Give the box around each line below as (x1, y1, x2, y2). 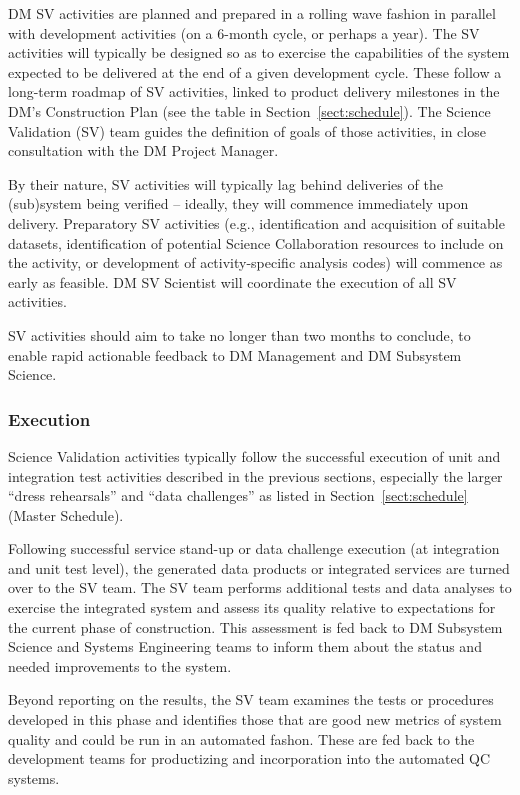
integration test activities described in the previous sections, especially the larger (8, 465, 503, 486)
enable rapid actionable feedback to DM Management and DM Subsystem (8, 344, 462, 365)
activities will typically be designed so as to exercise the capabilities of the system (8, 42, 510, 63)
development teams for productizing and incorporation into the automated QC (8, 748, 491, 769)
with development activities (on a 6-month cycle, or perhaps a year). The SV (8, 22, 480, 43)
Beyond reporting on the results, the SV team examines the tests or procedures (8, 689, 494, 710)
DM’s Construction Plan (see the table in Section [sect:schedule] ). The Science (8, 100, 491, 121)
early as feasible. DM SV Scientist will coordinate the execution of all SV (8, 271, 457, 292)
